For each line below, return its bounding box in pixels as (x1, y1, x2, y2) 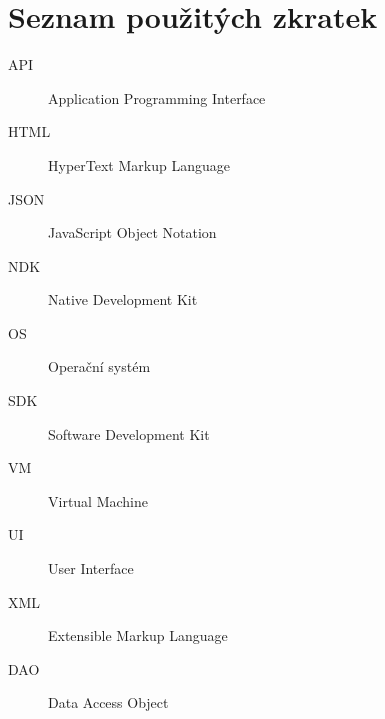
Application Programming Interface (48, 87, 266, 108)
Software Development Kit (48, 423, 210, 444)
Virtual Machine (48, 490, 149, 511)
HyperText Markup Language (48, 154, 230, 175)
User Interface (48, 558, 134, 579)
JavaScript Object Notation (48, 222, 217, 243)
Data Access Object (48, 692, 169, 713)
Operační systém (48, 356, 151, 377)
